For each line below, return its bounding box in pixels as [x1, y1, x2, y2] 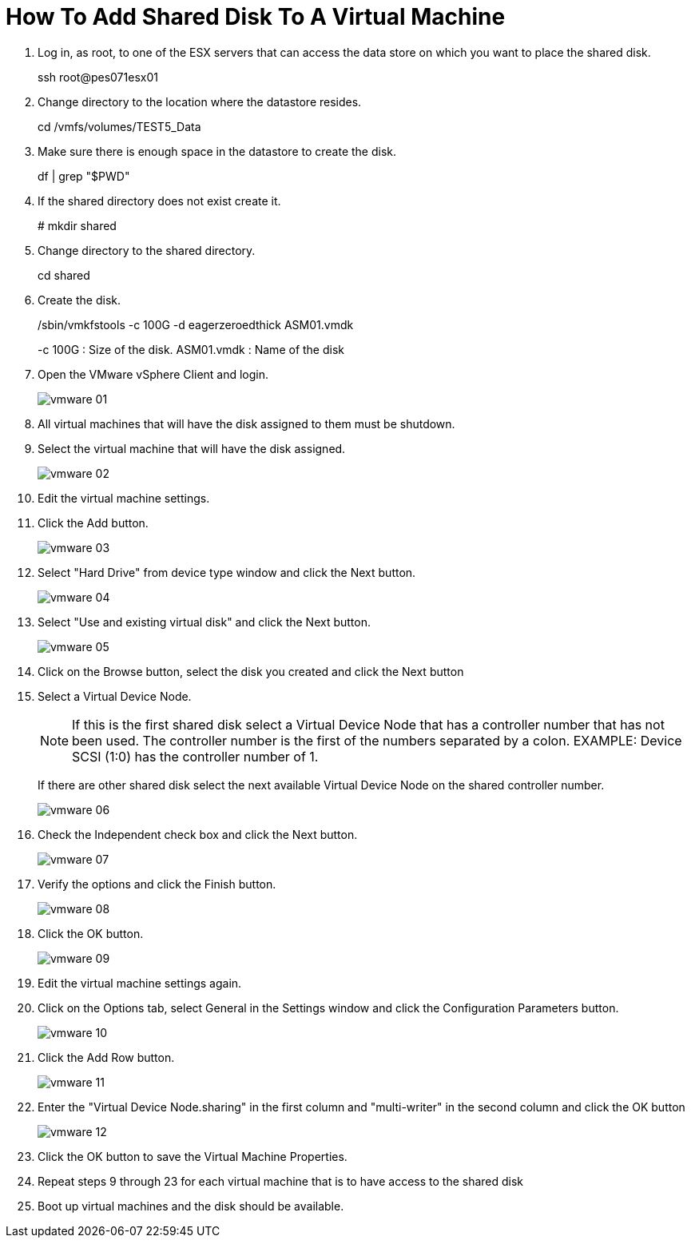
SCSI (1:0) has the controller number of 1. [72, 748, 319, 765]
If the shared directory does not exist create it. [38, 193, 281, 208]
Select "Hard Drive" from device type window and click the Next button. [38, 565, 416, 579]
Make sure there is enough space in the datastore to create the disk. [38, 144, 397, 158]
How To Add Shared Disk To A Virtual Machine [6, 3, 506, 30]
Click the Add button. [38, 515, 149, 530]
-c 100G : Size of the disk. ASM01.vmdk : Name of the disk [38, 342, 344, 356]
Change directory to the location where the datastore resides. [38, 94, 362, 109]
